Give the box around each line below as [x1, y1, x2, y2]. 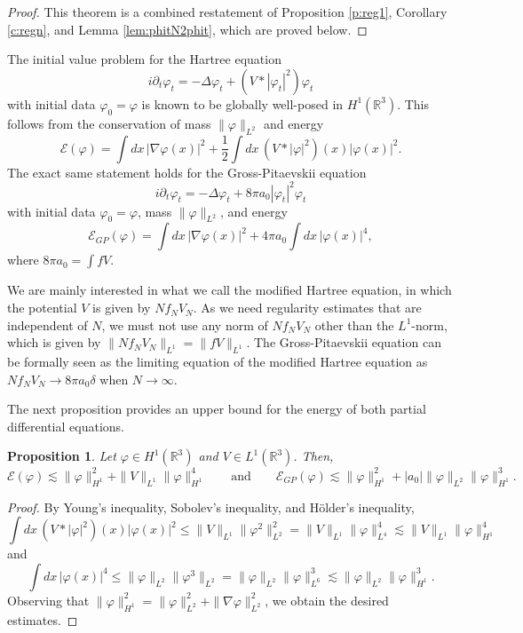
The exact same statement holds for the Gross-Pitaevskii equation [7, 162, 367, 181]
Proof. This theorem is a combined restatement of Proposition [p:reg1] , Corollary [7, 3, 448, 20]
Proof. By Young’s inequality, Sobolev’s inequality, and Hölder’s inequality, [7, 497, 415, 516]
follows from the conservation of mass [7, 114, 211, 132]
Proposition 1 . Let [7, 447, 116, 465]
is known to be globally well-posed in [141, 94, 344, 113]
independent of [7, 315, 88, 334]
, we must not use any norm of [101, 315, 268, 334]
